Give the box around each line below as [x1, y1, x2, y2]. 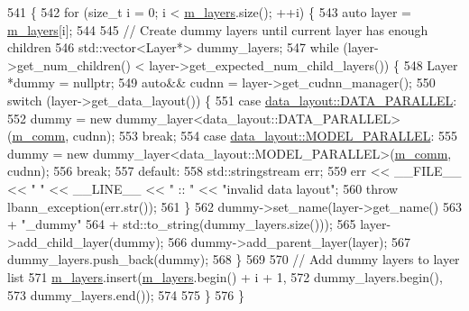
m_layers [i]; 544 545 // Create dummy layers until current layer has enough [7, 20, 428, 39]
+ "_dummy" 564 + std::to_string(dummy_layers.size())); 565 [7, 215, 356, 233]
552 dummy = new [7, 108, 112, 127]
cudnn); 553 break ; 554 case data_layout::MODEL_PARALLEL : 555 [72, 126, 457, 145]
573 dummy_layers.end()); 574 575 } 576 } [7, 285, 244, 304]
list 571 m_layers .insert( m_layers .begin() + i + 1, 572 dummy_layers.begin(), [7, 267, 443, 286]
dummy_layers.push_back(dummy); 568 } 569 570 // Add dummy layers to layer [7, 250, 460, 269]
